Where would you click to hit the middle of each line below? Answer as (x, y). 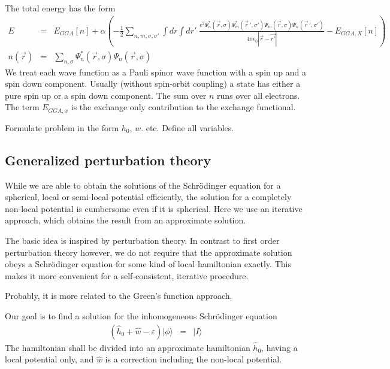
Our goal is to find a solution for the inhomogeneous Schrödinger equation (141, 316)
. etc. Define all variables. (188, 127)
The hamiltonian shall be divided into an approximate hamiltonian (128, 347)
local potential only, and (49, 359)
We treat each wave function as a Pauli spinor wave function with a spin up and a (155, 72)
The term (22, 107)
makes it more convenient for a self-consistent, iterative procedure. (127, 275)
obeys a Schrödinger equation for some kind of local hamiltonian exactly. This (148, 264)
